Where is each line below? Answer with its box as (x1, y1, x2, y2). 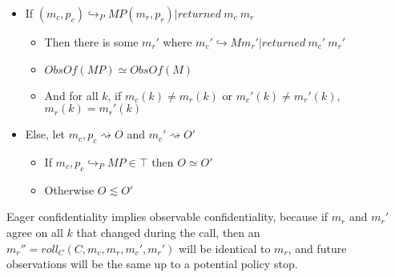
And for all (44, 86, 99, 103)
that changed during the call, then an (76, 223, 260, 240)
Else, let (25, 126, 66, 143)
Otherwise (44, 181, 95, 198)
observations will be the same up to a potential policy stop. (6, 255, 298, 272)
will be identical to (179, 239, 271, 256)
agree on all (6, 223, 63, 240)
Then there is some (44, 34, 139, 50)
